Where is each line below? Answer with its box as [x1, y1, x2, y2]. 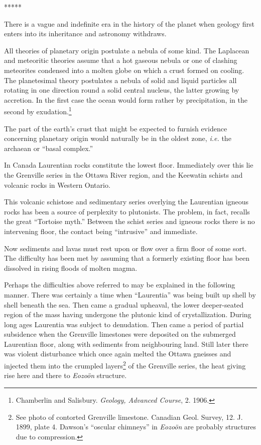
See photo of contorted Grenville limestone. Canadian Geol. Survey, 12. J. [16, 411, 243, 422]
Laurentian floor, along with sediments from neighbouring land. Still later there [4, 338, 248, 349]
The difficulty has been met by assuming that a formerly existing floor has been [4, 253, 249, 263]
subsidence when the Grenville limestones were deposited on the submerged [4, 329, 236, 339]
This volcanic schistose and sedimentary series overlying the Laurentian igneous [4, 196, 249, 207]
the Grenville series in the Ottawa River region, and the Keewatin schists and [4, 169, 243, 180]
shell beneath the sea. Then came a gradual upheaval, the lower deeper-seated [4, 299, 244, 310]
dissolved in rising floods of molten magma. [4, 262, 138, 273]
